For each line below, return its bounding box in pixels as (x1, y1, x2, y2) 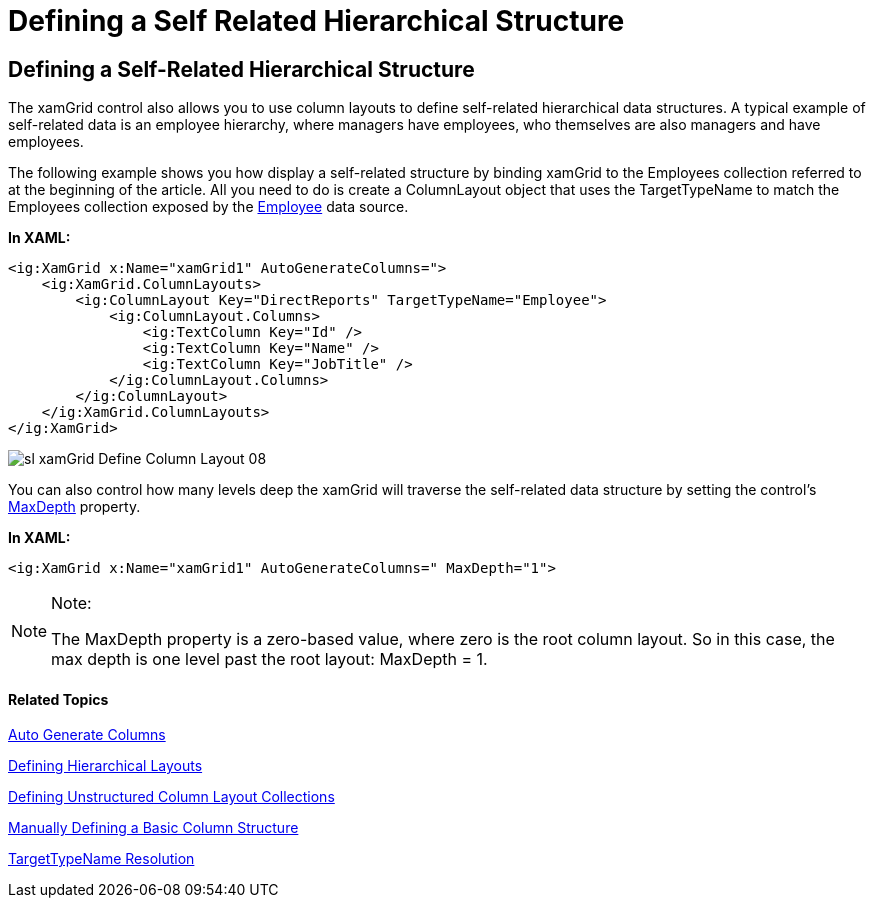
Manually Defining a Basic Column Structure (8, 819, 299, 837)
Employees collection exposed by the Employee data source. (8, 198, 409, 216)
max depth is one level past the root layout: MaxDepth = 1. (51, 649, 488, 670)
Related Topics (8, 690, 109, 708)
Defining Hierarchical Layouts (8, 757, 203, 775)
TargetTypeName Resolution (8, 850, 195, 868)
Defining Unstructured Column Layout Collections (8, 788, 335, 806)
